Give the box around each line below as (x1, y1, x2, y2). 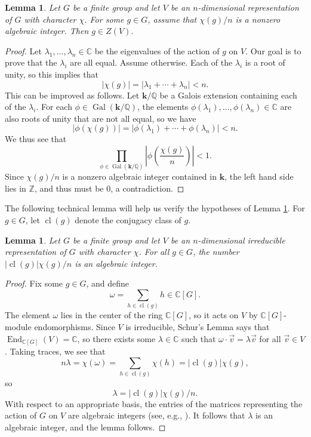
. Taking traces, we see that (5, 345, 106, 358)
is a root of (245, 56, 285, 69)
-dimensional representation (198, 1, 299, 13)
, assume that (147, 13, 197, 25)
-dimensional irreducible (198, 233, 285, 246)
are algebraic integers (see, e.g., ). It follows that (67, 409, 245, 421)
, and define (86, 277, 130, 290)
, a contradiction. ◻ (110, 181, 184, 194)
